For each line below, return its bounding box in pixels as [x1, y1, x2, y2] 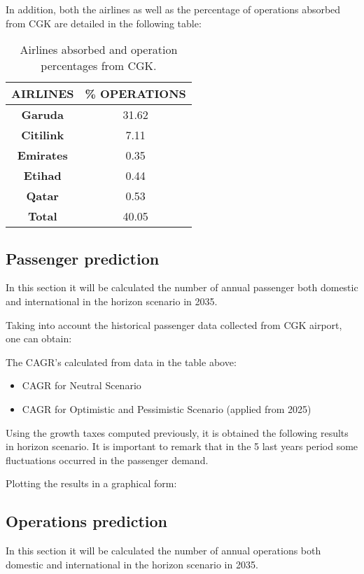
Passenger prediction [6, 247, 160, 269]
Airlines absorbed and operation [20, 41, 178, 58]
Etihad [23, 167, 62, 184]
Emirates [17, 147, 68, 164]
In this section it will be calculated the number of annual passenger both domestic [6, 280, 358, 295]
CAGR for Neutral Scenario [22, 378, 141, 393]
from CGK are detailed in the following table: [6, 15, 202, 30]
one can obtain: [6, 331, 72, 346]
